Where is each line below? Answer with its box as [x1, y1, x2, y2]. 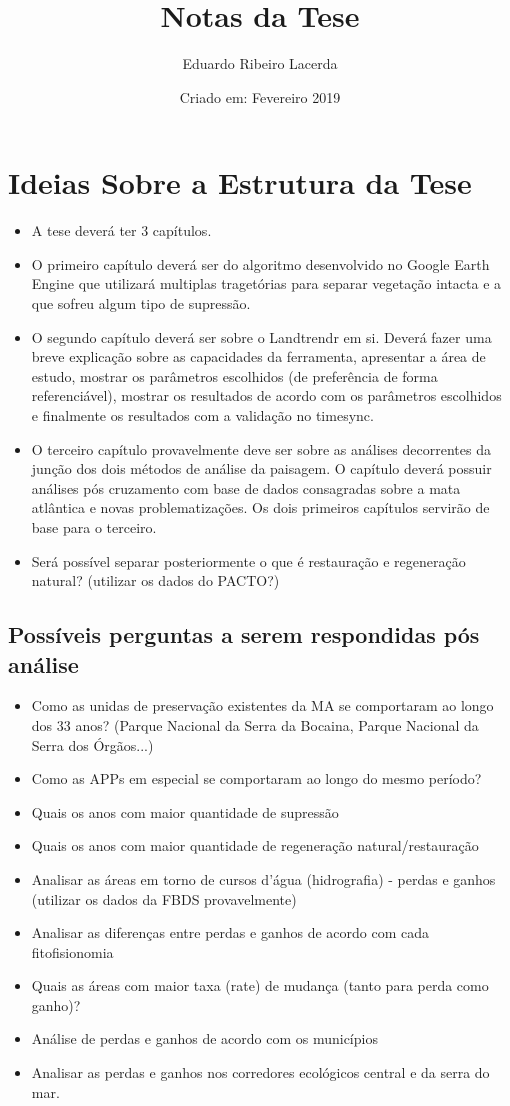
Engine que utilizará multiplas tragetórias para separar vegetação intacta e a [31, 273, 502, 294]
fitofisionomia [31, 941, 114, 962]
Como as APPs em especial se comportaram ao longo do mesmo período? [31, 768, 482, 789]
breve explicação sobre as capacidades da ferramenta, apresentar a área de [31, 346, 486, 367]
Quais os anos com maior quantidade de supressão [31, 801, 339, 822]
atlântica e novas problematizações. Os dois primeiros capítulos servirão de [31, 497, 490, 518]
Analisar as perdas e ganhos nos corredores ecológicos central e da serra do [31, 1062, 490, 1083]
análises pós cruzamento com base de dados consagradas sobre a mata [31, 477, 461, 498]
